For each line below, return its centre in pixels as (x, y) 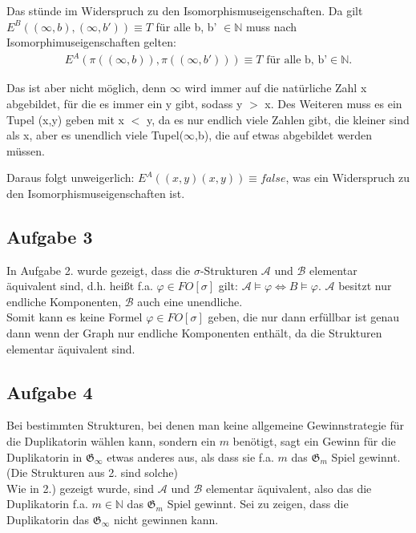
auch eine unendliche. (190, 301)
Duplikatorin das (48, 519)
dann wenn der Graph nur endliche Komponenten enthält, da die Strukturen (194, 333)
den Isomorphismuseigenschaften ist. (96, 193)
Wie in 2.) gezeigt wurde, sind (81, 488)
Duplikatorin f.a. (47, 504)
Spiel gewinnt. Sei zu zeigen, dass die (258, 504)
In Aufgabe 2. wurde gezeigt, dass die (99, 270)
